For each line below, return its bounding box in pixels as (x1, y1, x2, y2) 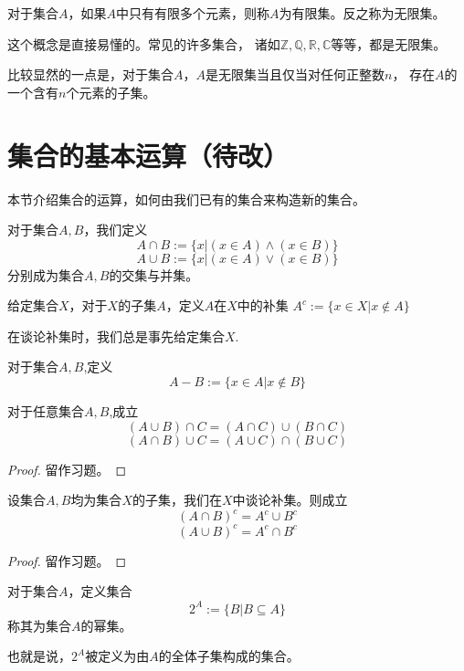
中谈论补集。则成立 (232, 490, 348, 509)
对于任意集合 (7, 402, 84, 421)
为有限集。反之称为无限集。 (279, 4, 446, 22)
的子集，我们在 (132, 490, 222, 509)
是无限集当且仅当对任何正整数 (206, 65, 385, 84)
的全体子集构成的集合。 (158, 646, 300, 666)
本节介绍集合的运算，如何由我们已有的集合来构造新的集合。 (7, 189, 365, 208)
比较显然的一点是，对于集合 (7, 65, 174, 84)
